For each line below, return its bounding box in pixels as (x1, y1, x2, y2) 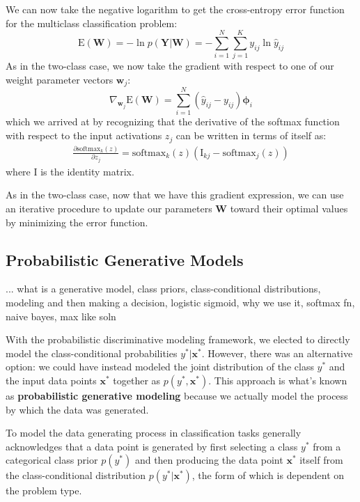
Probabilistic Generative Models (6, 249, 244, 270)
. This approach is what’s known (208, 373, 347, 388)
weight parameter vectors (6, 72, 114, 86)
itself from (299, 453, 343, 467)
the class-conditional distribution (6, 468, 146, 483)
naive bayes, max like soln (6, 308, 116, 323)
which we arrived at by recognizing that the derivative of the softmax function (6, 114, 340, 129)
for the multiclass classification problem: (6, 15, 178, 30)
